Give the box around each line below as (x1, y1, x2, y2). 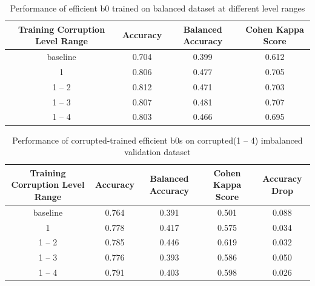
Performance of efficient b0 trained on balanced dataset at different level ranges (10, 2, 305, 14)
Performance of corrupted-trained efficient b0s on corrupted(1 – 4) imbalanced (12, 133, 303, 146)
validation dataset (124, 145, 191, 158)
